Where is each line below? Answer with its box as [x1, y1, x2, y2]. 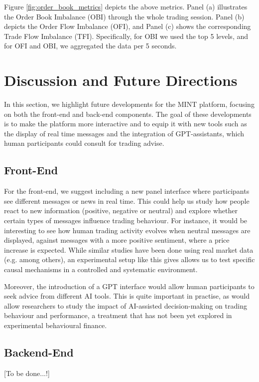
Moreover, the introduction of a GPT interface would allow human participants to [4, 281, 255, 291]
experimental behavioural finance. [4, 320, 107, 330]
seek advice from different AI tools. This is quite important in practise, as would [4, 291, 250, 301]
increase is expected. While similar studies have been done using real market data [4, 244, 254, 255]
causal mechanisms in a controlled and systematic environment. [4, 264, 198, 275]
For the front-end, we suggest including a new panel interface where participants [4, 186, 250, 196]
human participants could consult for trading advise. [4, 138, 164, 148]
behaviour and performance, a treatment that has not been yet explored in [4, 310, 232, 321]
